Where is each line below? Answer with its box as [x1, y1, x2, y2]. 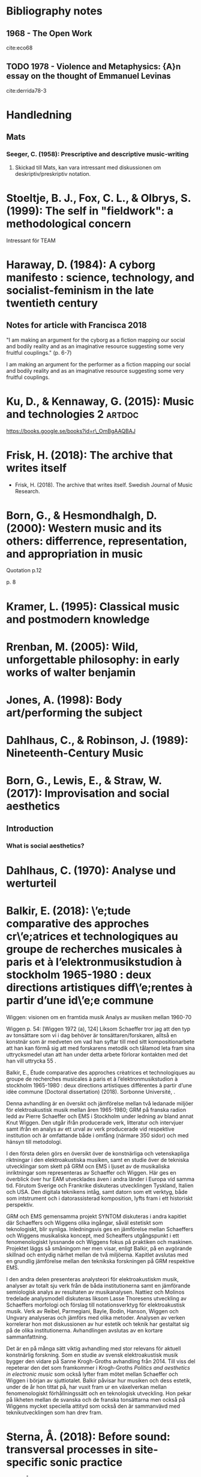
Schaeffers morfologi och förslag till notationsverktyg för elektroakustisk [6, 1301, 185, 1308]
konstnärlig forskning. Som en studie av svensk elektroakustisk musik [6, 1351, 178, 1358]
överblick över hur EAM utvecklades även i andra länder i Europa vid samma [6, 1175, 195, 1182]
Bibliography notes [6, 4, 103, 18]
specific [6, 1456, 48, 1469]
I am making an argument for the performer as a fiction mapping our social [6, 360, 191, 368]
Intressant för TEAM [6, 237, 56, 244]
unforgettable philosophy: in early [6, 652, 180, 666]
